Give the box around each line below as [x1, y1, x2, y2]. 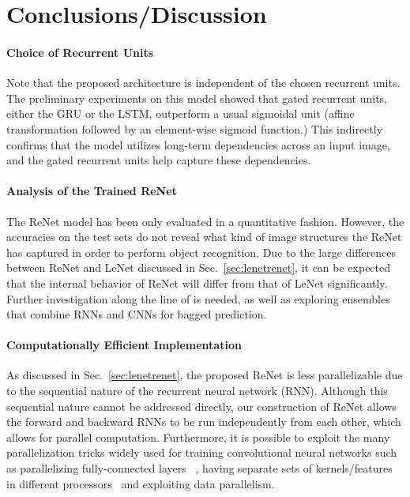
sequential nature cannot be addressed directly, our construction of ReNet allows [6, 397, 397, 414]
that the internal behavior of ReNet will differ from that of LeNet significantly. [6, 274, 388, 291]
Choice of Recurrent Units [6, 43, 154, 60]
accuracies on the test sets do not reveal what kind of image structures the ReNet [6, 228, 402, 245]
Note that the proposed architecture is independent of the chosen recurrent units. [6, 74, 401, 91]
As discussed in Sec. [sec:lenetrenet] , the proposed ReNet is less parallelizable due [6, 367, 403, 383]
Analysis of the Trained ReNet [6, 183, 177, 199]
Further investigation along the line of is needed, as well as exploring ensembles [6, 290, 390, 307]
